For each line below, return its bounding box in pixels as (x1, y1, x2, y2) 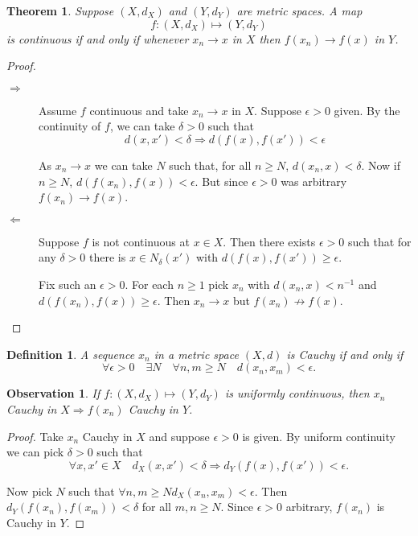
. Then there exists (223, 233, 316, 249)
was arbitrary (281, 172, 347, 189)
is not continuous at (92, 233, 190, 249)
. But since (195, 172, 248, 189)
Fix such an (39, 275, 96, 292)
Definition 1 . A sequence (6, 345, 135, 362)
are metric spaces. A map (236, 2, 363, 19)
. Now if (361, 156, 401, 173)
